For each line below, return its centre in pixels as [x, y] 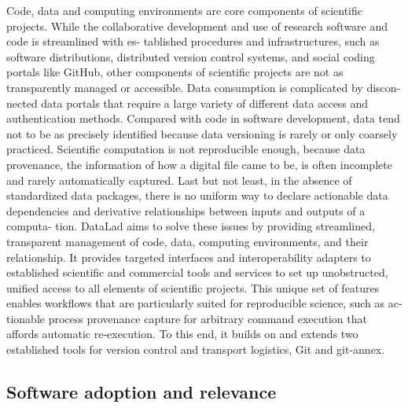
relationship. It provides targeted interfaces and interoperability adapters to [189, 257]
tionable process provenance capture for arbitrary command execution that [187, 318]
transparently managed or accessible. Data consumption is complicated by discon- [204, 87]
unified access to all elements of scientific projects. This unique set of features [193, 287]
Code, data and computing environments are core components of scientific [184, 10]
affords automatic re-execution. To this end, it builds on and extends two [182, 334]
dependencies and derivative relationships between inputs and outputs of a [186, 210]
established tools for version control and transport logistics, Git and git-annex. [196, 349]
